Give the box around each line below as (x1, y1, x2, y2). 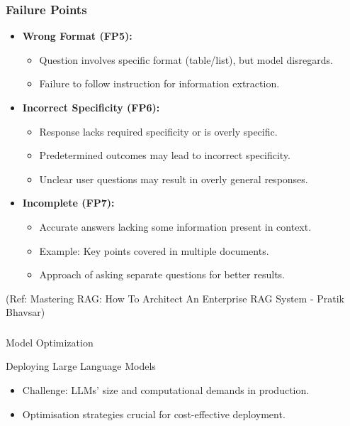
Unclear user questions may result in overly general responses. (39, 171, 308, 186)
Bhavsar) (6, 305, 45, 319)
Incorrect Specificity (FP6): (22, 100, 160, 114)
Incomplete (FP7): (22, 195, 115, 210)
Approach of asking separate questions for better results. (39, 267, 285, 282)
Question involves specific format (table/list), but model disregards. (39, 52, 333, 67)
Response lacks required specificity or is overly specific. (39, 124, 278, 138)
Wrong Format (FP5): (22, 28, 132, 43)
